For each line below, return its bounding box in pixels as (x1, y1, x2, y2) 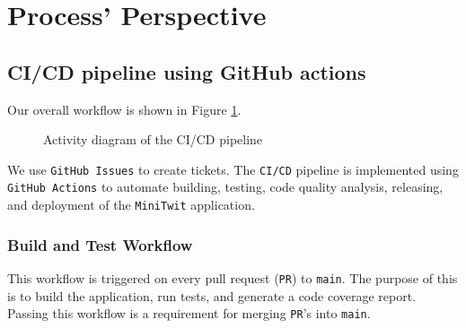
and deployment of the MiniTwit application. (7, 195, 255, 214)
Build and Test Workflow (7, 233, 193, 255)
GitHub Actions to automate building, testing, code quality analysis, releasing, (7, 177, 444, 196)
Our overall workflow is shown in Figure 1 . (7, 99, 242, 118)
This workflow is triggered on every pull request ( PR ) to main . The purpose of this (7, 268, 458, 287)
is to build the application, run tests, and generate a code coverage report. (7, 286, 417, 305)
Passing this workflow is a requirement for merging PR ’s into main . (7, 304, 371, 323)
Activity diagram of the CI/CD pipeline (43, 130, 263, 149)
